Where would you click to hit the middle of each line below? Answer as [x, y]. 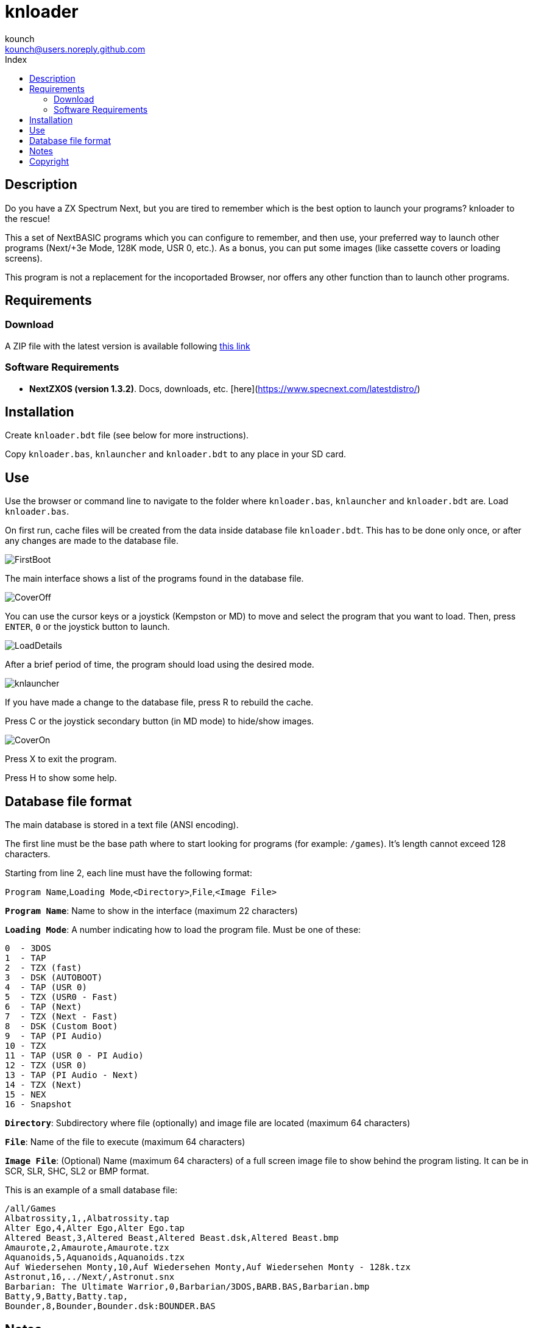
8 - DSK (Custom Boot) [62, 1026]
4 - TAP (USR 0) [46, 987]
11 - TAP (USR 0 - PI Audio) [74, 1056]
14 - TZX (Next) [44, 1085]
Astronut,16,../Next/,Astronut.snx [90, 1277]
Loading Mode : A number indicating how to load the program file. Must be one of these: [183, 930]
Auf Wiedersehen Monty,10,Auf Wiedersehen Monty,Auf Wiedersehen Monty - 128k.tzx [208, 1267]
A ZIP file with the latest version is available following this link [128, 346]
